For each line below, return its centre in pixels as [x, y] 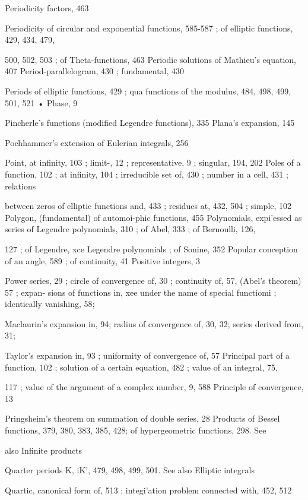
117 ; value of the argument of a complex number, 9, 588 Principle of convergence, [154, 387]
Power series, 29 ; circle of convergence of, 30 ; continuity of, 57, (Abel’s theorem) [153, 281]
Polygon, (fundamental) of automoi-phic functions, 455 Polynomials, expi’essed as [153, 217]
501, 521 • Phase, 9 [41, 102]
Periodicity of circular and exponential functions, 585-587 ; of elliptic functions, [149, 28]
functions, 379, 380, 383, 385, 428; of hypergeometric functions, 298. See [136, 430]
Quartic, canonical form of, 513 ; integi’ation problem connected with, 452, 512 [148, 490]
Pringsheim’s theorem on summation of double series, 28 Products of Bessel [142, 418]
